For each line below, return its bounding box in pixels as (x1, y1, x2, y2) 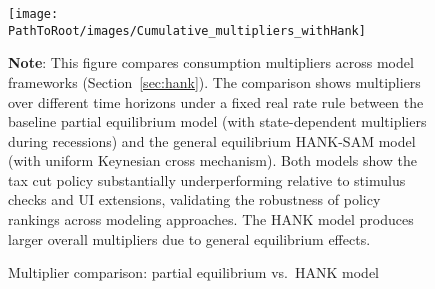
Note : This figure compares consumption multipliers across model (8, 52, 414, 73)
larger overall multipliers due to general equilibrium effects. (8, 228, 371, 249)
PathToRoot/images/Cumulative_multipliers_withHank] (8, 23, 366, 38)
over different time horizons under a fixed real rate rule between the (8, 91, 424, 112)
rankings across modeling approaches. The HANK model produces (8, 209, 414, 230)
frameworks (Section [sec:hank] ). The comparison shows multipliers (8, 71, 421, 92)
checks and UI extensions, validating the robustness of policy (8, 189, 381, 210)
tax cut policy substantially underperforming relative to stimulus (8, 169, 406, 190)
